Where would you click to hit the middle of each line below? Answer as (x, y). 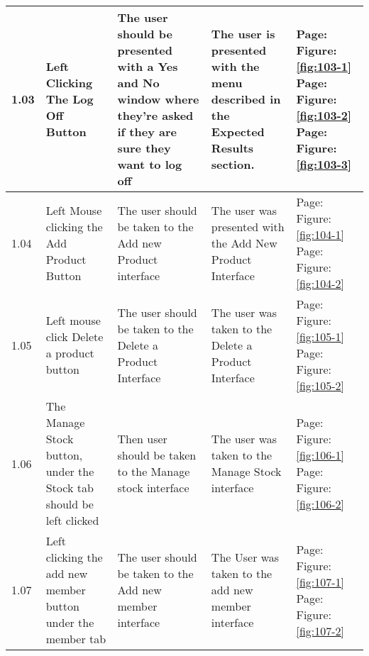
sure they (144, 148)
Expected (238, 132)
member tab (76, 639)
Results (232, 148)
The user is (243, 34)
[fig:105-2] (320, 385)
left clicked (72, 520)
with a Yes (148, 66)
